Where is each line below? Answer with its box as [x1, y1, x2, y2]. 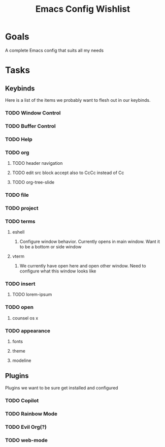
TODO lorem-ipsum [12, 292, 52, 298]
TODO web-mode [5, 437, 48, 444]
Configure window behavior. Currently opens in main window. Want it [19, 238, 160, 244]
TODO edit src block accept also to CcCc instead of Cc [12, 170, 125, 176]
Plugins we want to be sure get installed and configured [5, 385, 118, 390]
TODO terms [5, 218, 35, 225]
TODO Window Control [5, 109, 61, 116]
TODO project [5, 205, 38, 211]
